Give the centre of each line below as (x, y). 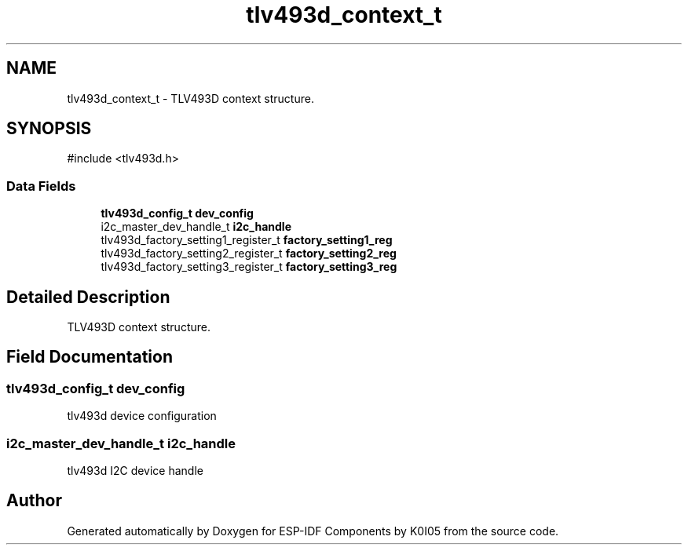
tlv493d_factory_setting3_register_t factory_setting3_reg (249, 267)
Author (34, 501)
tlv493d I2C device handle (135, 471)
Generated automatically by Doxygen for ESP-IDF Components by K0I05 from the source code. (313, 531)
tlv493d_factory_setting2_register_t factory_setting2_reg (249, 254)
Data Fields (41, 186)
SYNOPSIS (49, 129)
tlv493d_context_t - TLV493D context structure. (190, 98)
